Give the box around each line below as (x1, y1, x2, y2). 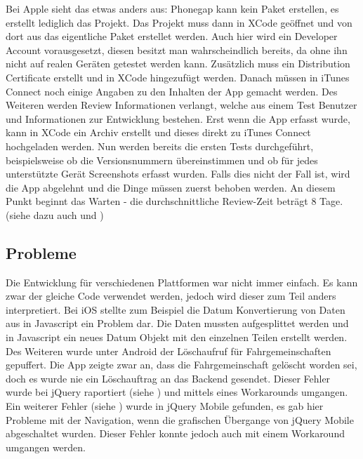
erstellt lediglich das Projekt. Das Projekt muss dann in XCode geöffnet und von (6, 15, 352, 29)
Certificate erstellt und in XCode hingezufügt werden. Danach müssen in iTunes (6, 69, 350, 84)
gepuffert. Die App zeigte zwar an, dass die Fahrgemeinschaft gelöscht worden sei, (6, 357, 357, 372)
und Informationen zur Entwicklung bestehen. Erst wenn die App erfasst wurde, (6, 111, 350, 126)
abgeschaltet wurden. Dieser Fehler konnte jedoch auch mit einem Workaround (6, 426, 345, 441)
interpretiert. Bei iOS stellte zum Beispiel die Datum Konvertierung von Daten (6, 302, 345, 317)
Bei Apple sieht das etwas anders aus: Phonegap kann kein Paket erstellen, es (6, 1, 339, 15)
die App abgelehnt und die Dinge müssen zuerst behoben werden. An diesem (6, 180, 336, 194)
